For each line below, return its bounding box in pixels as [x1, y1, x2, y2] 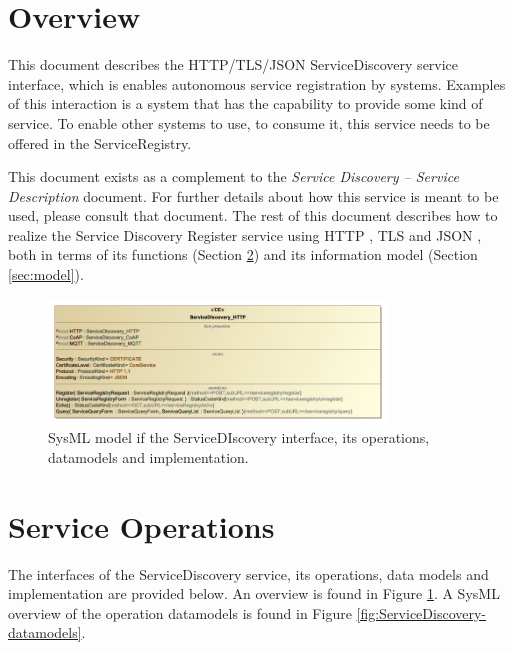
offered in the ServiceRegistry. [8, 132, 192, 153]
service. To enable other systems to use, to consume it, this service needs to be [8, 112, 490, 133]
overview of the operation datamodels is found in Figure [8, 602, 352, 623]
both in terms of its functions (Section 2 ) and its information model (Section [8, 244, 478, 265]
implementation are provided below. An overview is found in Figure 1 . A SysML [8, 583, 500, 604]
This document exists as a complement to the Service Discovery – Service [8, 166, 459, 187]
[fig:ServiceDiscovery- [356, 602, 487, 623]
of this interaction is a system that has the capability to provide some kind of [8, 93, 483, 114]
